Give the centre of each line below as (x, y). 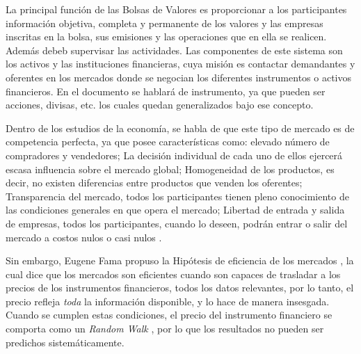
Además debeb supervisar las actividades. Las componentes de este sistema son (174, 50)
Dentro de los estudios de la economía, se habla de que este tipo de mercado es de (180, 128)
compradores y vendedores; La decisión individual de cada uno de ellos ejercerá (174, 155)
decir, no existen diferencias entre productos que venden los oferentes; (154, 183)
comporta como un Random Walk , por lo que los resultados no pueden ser (165, 329)
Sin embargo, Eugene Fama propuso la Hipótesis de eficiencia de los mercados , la (180, 260)
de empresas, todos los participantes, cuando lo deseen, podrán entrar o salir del (177, 223)
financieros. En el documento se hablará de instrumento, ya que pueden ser (166, 91)
